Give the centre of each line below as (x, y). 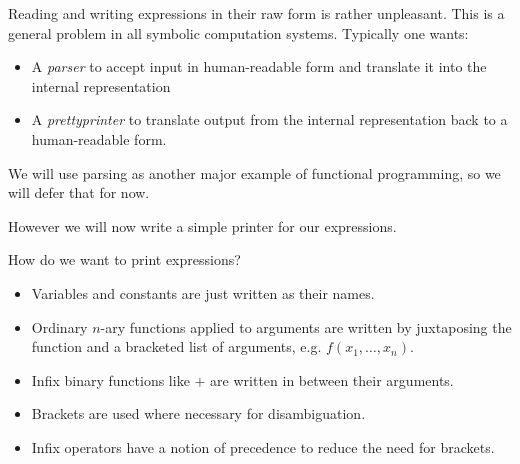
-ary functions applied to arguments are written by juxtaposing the (306, 326)
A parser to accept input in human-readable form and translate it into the (259, 66)
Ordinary (59, 326)
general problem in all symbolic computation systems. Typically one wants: (238, 32)
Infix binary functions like (110, 379)
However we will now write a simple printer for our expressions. (202, 225)
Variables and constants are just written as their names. (203, 292)
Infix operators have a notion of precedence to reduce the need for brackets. (263, 446)
